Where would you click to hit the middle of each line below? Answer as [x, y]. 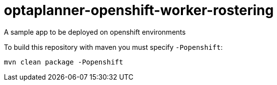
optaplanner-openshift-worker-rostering [139, 10]
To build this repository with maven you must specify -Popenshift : [113, 47]
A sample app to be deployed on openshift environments [95, 32]
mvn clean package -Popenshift [64, 62]
